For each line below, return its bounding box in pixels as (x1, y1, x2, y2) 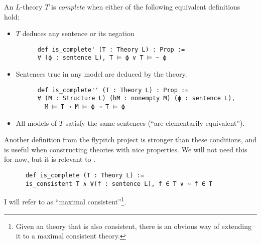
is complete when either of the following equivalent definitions (51, 2, 240, 12)
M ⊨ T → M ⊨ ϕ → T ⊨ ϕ (45, 103, 125, 110)
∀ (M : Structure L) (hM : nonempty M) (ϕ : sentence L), (37, 95, 235, 102)
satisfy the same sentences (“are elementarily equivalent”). (65, 117, 245, 128)
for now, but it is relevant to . (4, 154, 96, 164)
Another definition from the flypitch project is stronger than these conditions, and (4, 134, 257, 145)
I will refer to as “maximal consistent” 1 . (4, 195, 126, 206)
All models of (16, 117, 57, 128)
